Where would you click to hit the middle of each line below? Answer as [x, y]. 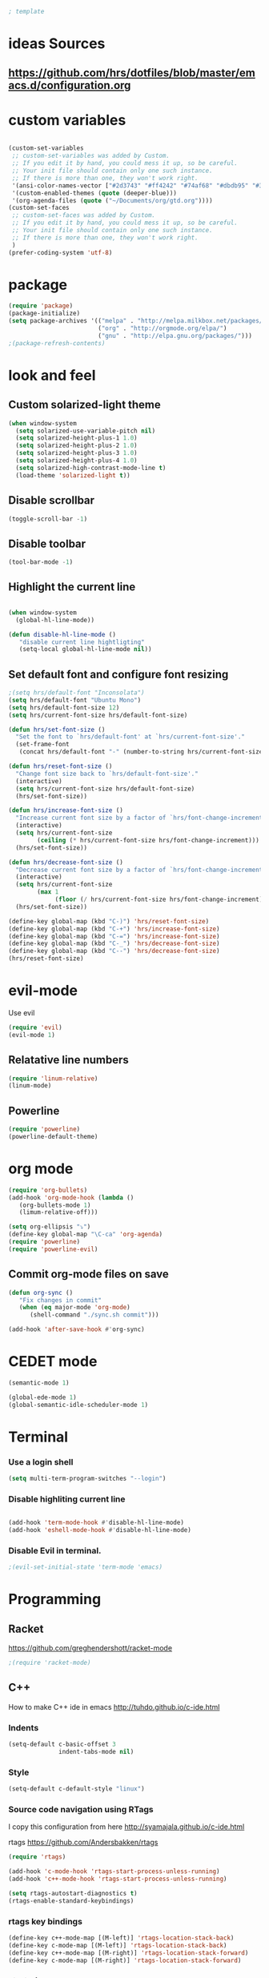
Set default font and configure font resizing [118, 674]
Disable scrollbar [51, 501]
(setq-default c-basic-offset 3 [62, 1745]
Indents [24, 1727]
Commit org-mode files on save [89, 1274]
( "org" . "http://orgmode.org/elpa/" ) [162, 328]
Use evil [22, 1013]
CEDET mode [53, 1362]
